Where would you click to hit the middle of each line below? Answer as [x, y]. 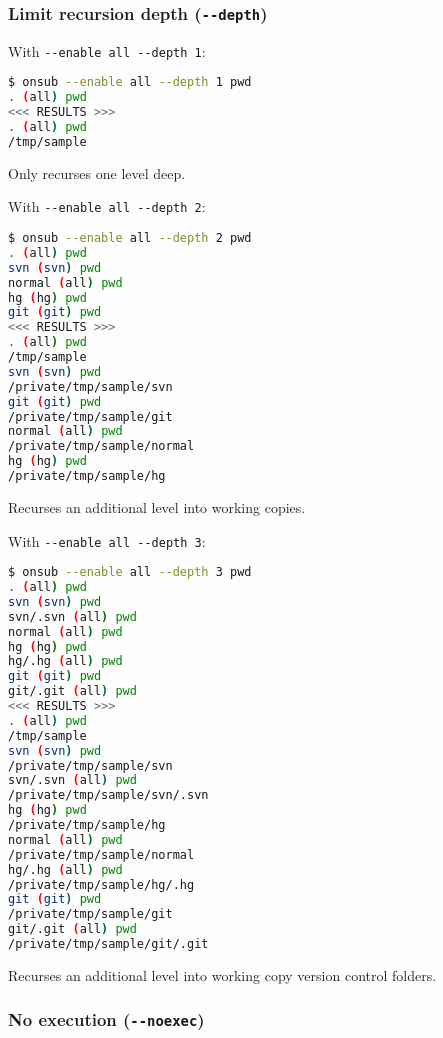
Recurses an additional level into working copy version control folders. [222, 974]
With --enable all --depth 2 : [107, 206]
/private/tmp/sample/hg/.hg [101, 884]
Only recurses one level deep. [97, 172]
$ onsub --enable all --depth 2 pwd [130, 238]
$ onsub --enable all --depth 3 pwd [130, 572]
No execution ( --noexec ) [106, 1019]
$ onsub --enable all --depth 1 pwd [130, 82]
